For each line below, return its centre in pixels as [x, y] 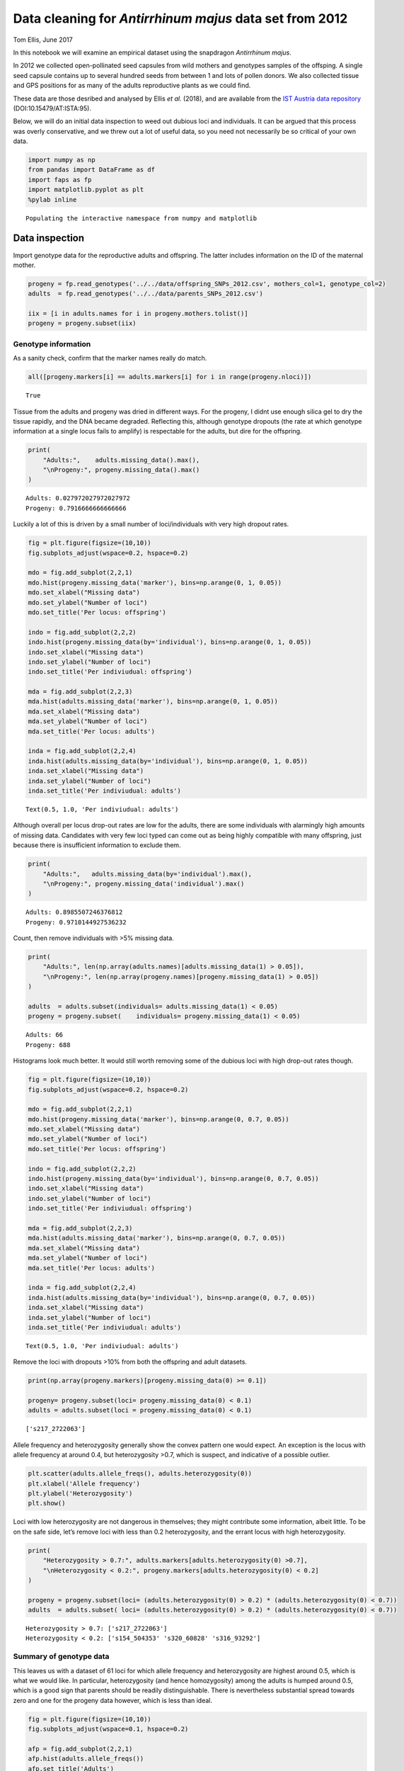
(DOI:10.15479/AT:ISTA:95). [52, 108]
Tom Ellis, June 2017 [43, 40]
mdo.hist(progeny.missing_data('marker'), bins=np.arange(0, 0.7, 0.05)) [158, 1119]
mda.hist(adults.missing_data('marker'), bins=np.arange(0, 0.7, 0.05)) [157, 1238]
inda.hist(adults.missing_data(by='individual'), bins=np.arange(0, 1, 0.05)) [168, 761]
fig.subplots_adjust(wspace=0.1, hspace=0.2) [108, 1729]
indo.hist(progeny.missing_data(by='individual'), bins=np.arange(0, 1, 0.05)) [170, 642]
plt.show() [47, 1503]
